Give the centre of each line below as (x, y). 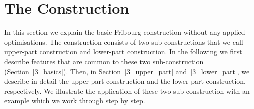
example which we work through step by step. (75, 101)
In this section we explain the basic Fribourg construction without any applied (125, 32)
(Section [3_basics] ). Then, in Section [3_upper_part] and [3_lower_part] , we (127, 71)
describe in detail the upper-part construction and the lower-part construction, (125, 81)
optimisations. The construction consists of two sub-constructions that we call (124, 42)
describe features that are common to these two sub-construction (104, 61)
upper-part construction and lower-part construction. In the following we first (123, 52)
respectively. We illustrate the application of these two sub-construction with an (127, 91)
